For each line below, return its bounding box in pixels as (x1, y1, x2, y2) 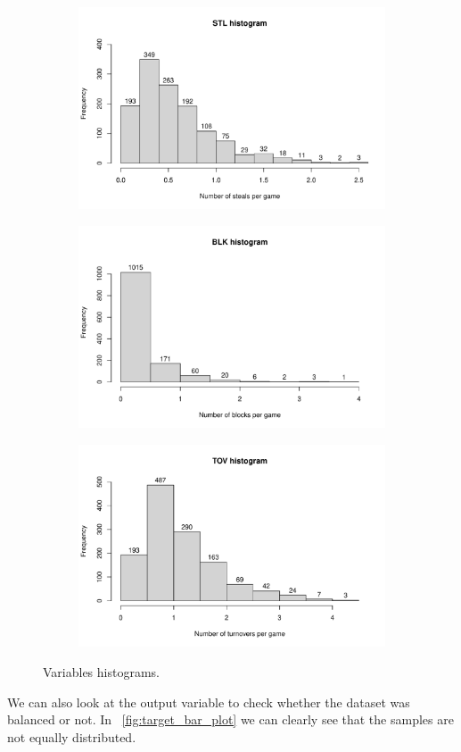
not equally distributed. (7, 727, 136, 746)
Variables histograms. (43, 663, 160, 681)
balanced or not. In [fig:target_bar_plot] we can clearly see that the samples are (7, 710, 454, 729)
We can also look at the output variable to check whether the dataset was (7, 692, 410, 711)
